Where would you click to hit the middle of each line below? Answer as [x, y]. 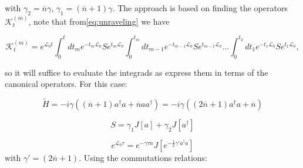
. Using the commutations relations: [143, 157]
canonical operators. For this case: [66, 84]
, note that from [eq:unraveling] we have [99, 21]
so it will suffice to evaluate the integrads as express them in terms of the [137, 72]
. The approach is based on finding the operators [200, 8]
